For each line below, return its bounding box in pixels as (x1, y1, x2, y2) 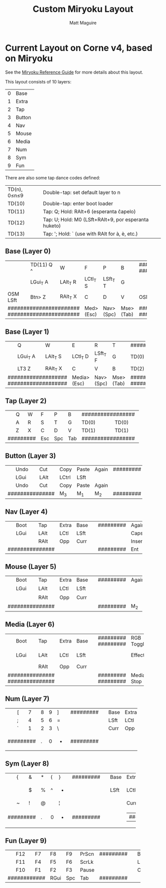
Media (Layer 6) (5, 620, 55, 629)
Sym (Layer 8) (5, 760, 49, 768)
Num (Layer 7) (5, 695, 50, 703)
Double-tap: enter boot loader (42, 200, 113, 207)
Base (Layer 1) (5, 327, 49, 336)
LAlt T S (45, 353, 62, 361)
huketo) (42, 222, 61, 229)
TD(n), (7, 186, 23, 193)
